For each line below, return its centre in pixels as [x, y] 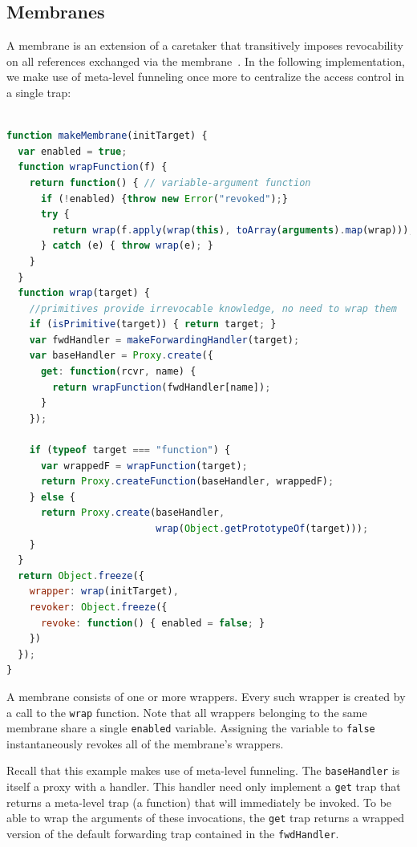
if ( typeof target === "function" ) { [130, 450]
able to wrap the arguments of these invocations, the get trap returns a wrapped [206, 818]
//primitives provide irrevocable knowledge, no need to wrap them [213, 308]
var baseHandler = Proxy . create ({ [121, 356]
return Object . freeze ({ [81, 575]
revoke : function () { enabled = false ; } [153, 623]
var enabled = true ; [73, 151]
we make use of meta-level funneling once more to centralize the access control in [206, 77]
